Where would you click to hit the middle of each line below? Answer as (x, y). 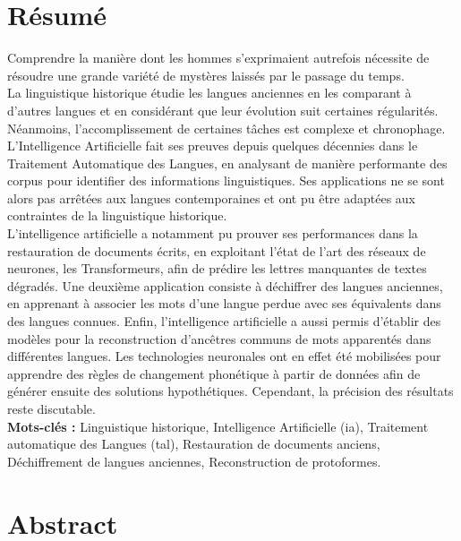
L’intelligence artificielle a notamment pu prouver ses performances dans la (213, 233)
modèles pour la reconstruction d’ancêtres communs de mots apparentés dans (219, 338)
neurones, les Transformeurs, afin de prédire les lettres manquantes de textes (217, 268)
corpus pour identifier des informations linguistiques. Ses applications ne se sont (226, 180)
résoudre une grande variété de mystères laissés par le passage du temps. (206, 75)
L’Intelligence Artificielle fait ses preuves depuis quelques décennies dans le (213, 146)
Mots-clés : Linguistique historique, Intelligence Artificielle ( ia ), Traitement (218, 426)
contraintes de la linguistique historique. (117, 215)
